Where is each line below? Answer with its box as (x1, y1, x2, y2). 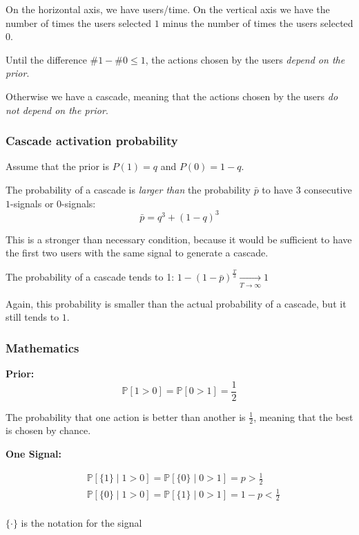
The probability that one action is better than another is (6, 409, 246, 424)
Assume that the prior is (6, 159, 110, 173)
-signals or (10, 196, 54, 210)
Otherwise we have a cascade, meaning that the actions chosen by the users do (6, 88, 338, 103)
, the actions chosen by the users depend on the (145, 52, 345, 66)
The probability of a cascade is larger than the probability (6, 182, 251, 196)
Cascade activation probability (6, 132, 178, 149)
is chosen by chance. (6, 423, 91, 438)
